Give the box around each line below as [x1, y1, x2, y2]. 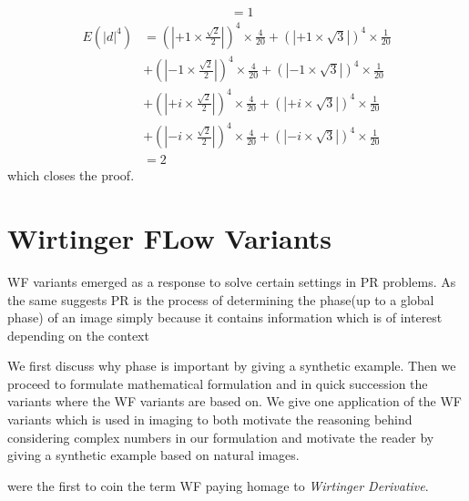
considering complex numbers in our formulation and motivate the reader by [7, 427, 434, 446]
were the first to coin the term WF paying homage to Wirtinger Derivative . [7, 475, 429, 495]
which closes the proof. [7, 166, 135, 185]
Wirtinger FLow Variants [7, 219, 331, 256]
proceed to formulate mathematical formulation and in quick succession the [7, 373, 428, 393]
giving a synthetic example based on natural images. [7, 445, 300, 465]
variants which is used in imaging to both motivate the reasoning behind [7, 410, 413, 429]
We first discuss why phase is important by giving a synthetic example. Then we [7, 356, 456, 375]
